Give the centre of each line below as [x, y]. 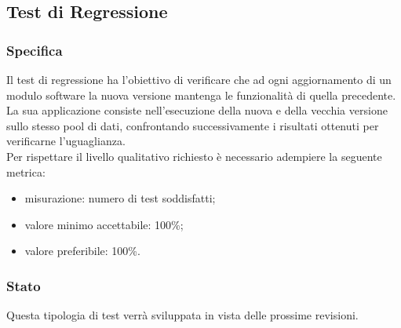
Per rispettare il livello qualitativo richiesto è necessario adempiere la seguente [194, 156]
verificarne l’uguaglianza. [66, 141]
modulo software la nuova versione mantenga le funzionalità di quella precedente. [201, 95]
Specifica [35, 50]
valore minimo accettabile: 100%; [104, 224]
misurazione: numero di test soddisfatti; [120, 198]
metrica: [26, 171]
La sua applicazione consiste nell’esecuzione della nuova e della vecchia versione [197, 110]
